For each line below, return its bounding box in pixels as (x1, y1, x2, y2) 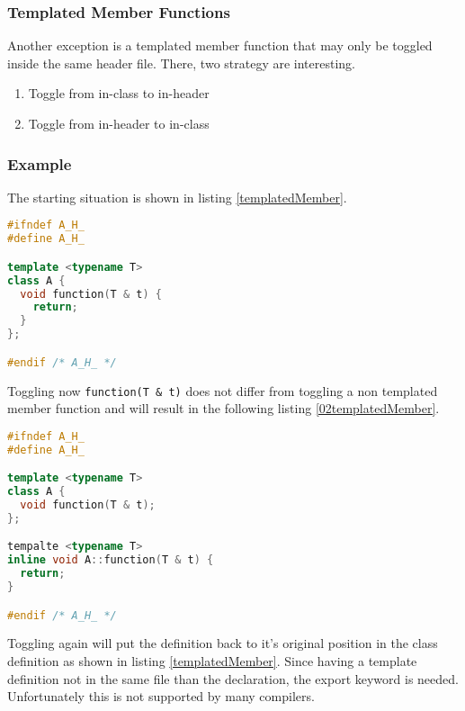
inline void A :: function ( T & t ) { (7, 553, 214, 567)
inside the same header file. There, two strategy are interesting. (7, 53, 356, 72)
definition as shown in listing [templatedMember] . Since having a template (7, 652, 417, 670)
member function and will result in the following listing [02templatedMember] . (7, 399, 440, 418)
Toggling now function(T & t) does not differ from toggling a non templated (7, 381, 438, 400)
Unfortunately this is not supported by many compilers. (7, 687, 315, 706)
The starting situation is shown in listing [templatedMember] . (7, 187, 347, 206)
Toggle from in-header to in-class (28, 114, 210, 132)
